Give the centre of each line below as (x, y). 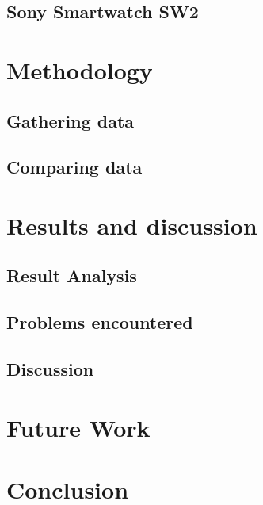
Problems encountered (100, 322)
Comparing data (74, 167)
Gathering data (71, 120)
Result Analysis (72, 275)
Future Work (78, 427)
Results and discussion (132, 225)
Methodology (80, 69)
